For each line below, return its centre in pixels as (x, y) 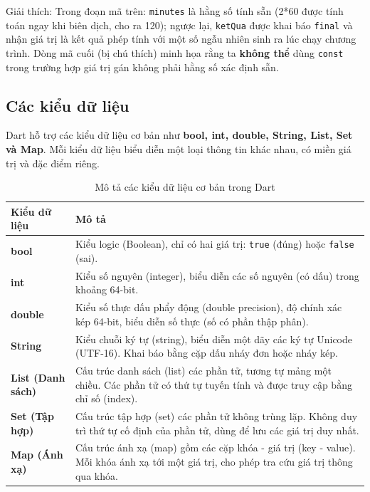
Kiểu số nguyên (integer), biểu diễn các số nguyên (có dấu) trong (217, 275)
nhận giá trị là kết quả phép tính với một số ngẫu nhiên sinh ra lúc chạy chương (181, 39)
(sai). (86, 257)
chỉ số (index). (106, 398)
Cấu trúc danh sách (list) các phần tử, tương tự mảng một (203, 370)
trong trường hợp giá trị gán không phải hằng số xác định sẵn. (142, 67)
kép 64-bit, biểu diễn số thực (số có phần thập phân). (192, 321)
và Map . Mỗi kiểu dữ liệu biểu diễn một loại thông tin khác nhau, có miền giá (179, 148)
